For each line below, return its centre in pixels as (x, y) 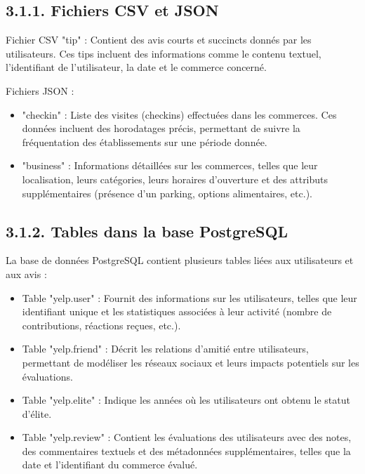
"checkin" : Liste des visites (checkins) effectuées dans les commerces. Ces (179, 114)
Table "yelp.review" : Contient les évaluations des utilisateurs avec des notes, (187, 437)
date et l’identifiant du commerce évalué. (110, 465)
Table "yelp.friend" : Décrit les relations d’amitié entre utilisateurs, (165, 349)
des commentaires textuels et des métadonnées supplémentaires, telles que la (186, 450)
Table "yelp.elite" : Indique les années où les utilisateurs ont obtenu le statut (186, 400)
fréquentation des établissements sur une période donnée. (145, 141)
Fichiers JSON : (40, 90)
